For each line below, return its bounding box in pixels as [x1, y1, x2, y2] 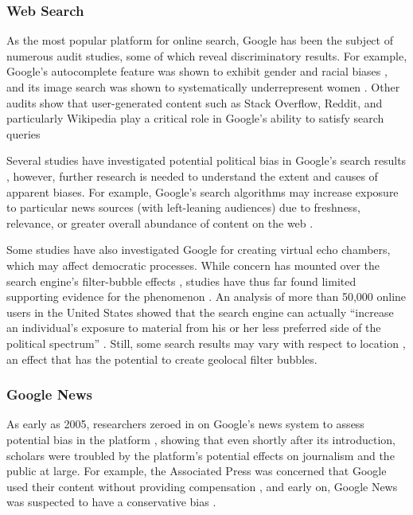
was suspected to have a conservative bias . [6, 494, 216, 510]
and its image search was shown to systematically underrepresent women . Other [6, 79, 400, 95]
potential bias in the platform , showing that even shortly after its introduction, [6, 431, 395, 447]
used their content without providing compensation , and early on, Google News [6, 478, 398, 494]
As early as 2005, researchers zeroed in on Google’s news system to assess [6, 416, 364, 432]
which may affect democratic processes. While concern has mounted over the [6, 256, 380, 273]
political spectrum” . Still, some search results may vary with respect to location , [6, 334, 406, 351]
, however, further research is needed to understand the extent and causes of [6, 167, 378, 184]
